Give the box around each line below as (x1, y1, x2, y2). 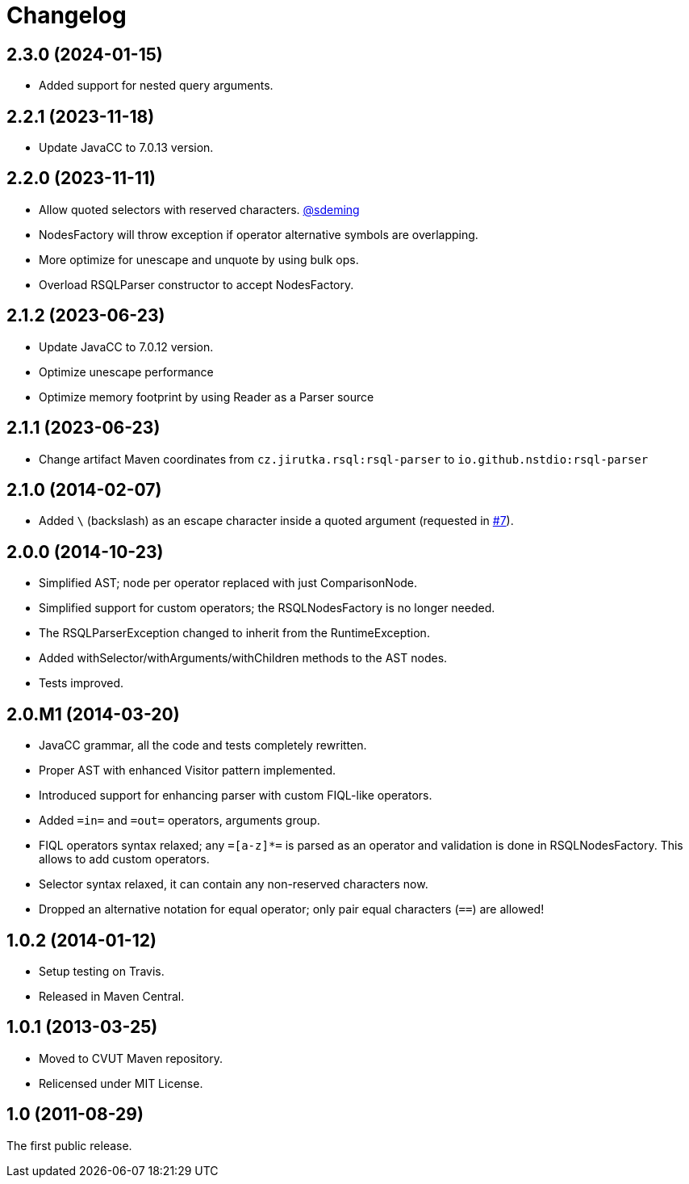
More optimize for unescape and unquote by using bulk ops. (39, 252, 359, 267)
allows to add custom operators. (39, 852, 210, 867)
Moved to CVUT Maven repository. (39, 1051, 223, 1065)
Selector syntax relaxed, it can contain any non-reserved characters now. (39, 877, 428, 892)
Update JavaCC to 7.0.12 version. (39, 339, 214, 354)
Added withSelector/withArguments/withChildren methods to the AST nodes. (39, 651, 448, 665)
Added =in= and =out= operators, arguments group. (39, 813, 320, 828)
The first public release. (6, 1138, 132, 1153)
